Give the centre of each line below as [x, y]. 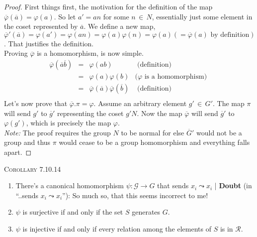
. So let [65, 16]
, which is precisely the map [69, 123]
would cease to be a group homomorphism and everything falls [154, 142]
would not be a [219, 132]
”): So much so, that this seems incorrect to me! [135, 195]
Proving [16, 53]
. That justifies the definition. [49, 43]
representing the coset [90, 113]
